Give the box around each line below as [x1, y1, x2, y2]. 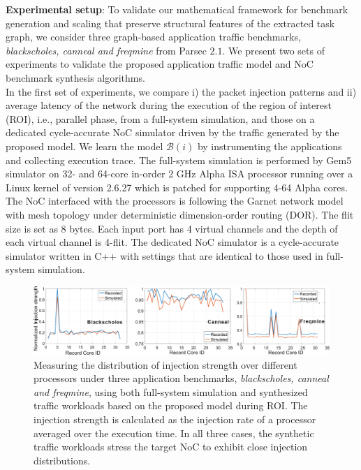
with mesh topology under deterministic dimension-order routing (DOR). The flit [6, 207, 354, 221]
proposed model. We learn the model [6, 138, 163, 153]
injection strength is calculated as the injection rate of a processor [34, 411, 316, 426]
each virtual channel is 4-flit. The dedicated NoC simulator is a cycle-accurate [6, 235, 339, 249]
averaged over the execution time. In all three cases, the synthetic [34, 425, 314, 440]
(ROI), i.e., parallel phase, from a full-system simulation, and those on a [6, 111, 315, 126]
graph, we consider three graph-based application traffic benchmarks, [6, 29, 301, 44]
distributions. [34, 453, 91, 467]
